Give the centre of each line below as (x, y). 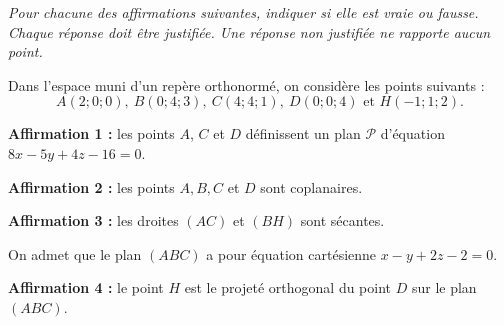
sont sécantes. (342, 220)
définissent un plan (303, 133)
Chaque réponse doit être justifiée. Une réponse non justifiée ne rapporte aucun (249, 31)
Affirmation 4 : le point (86, 287)
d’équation (412, 133)
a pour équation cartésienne (291, 253)
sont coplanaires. (311, 186)
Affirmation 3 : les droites (93, 220)
